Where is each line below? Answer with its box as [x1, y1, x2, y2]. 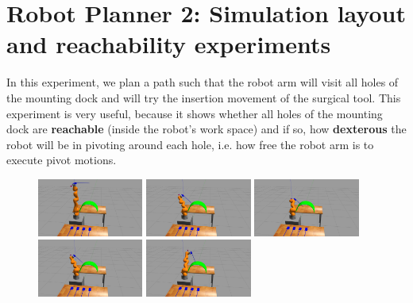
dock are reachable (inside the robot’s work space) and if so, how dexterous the [6, 121, 407, 137]
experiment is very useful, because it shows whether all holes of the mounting [6, 105, 383, 121]
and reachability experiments [6, 28, 331, 60]
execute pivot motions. [6, 151, 117, 168]
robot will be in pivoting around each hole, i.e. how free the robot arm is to [6, 136, 374, 152]
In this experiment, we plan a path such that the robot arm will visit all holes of [6, 74, 399, 90]
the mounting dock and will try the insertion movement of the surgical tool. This [6, 89, 401, 105]
